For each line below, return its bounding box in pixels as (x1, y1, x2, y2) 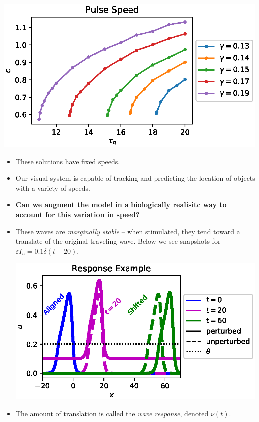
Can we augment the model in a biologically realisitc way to (15, 199, 227, 210)
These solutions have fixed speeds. (15, 156, 120, 166)
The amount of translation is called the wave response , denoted (15, 408, 209, 419)
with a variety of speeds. (15, 182, 90, 193)
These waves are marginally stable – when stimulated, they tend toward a (15, 226, 240, 236)
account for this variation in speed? (15, 209, 140, 219)
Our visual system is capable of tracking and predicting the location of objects (15, 173, 255, 183)
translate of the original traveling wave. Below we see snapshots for (15, 236, 221, 246)
